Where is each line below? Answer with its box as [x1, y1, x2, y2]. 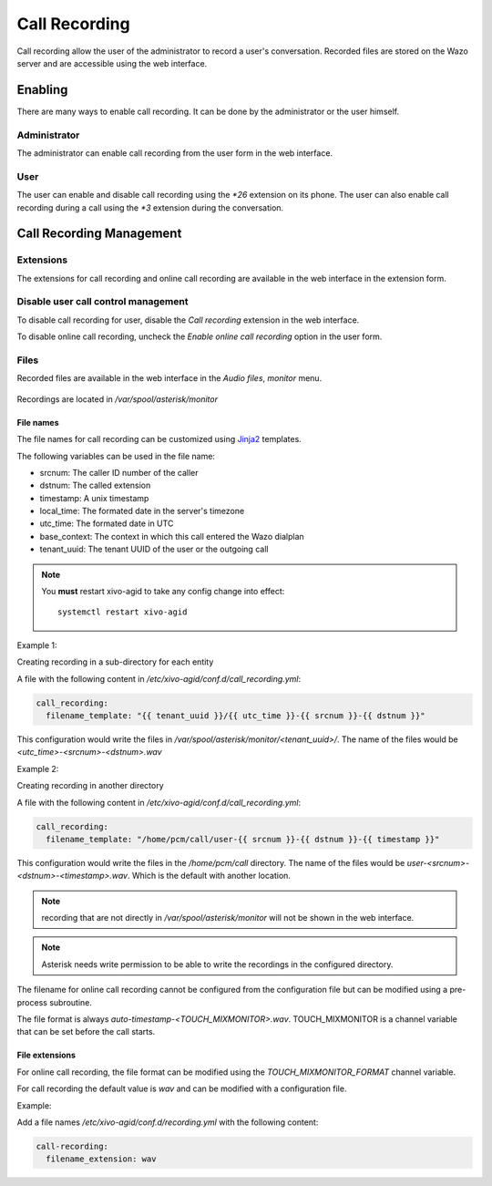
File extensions [16, 1049, 77, 1061]
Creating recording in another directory [16, 780, 164, 791]
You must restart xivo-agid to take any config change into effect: [41, 586, 285, 597]
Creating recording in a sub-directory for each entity [16, 656, 214, 667]
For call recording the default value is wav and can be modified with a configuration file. [16, 1083, 347, 1094]
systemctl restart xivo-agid [57, 607, 188, 617]
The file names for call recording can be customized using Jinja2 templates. [16, 434, 302, 445]
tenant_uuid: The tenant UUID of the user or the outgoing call [39, 543, 269, 555]
